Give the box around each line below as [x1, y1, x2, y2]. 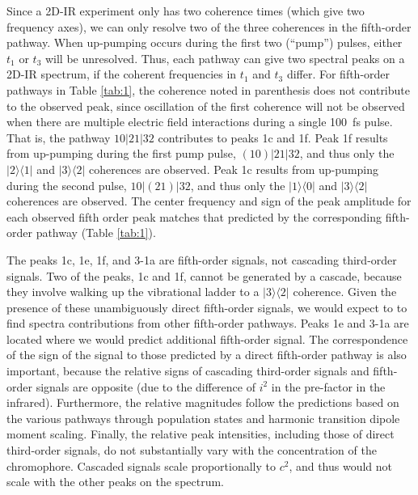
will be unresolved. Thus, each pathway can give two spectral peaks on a [44, 49, 405, 66]
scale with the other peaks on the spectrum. [6, 473, 225, 490]
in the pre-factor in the [271, 378, 386, 395]
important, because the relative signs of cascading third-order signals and [6, 362, 369, 379]
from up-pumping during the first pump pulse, [6, 145, 236, 162]
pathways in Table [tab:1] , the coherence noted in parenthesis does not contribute [6, 81, 410, 98]
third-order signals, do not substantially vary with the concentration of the [6, 442, 377, 459]
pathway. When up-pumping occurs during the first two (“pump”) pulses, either [6, 34, 403, 51]
